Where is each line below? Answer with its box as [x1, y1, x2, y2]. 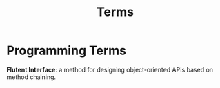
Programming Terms [6, 43, 127, 58]
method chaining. [6, 73, 57, 81]
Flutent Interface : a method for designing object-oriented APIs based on [6, 65, 214, 74]
